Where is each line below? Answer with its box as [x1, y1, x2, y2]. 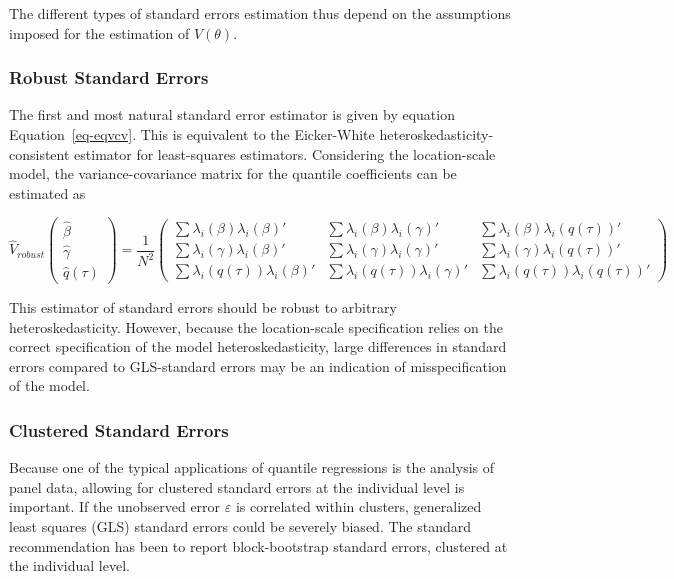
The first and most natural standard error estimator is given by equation [9, 104, 455, 125]
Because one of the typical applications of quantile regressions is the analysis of [9, 457, 495, 478]
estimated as [9, 182, 86, 203]
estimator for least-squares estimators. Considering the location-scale [74, 143, 496, 164]
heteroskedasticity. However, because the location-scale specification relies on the [9, 316, 504, 337]
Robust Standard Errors [9, 65, 209, 90]
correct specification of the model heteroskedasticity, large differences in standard [9, 336, 507, 357]
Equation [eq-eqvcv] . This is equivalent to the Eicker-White [9, 124, 375, 144]
